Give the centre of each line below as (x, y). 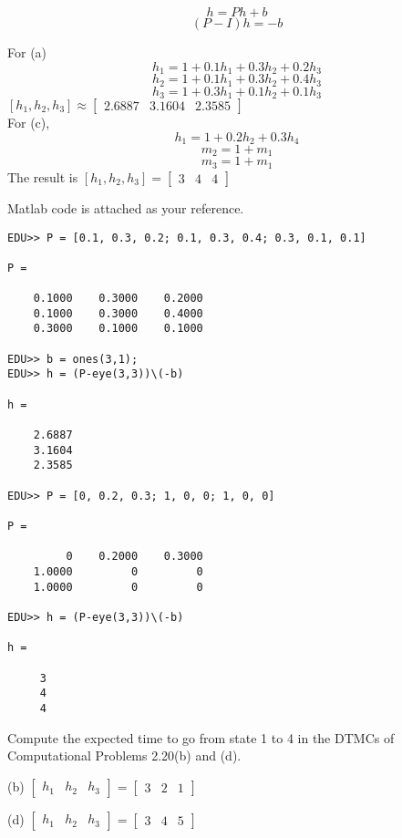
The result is (43, 176)
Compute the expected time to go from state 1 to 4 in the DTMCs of (201, 737)
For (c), (29, 122)
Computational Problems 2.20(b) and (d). (124, 755)
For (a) (27, 52)
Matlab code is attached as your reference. (126, 207)
